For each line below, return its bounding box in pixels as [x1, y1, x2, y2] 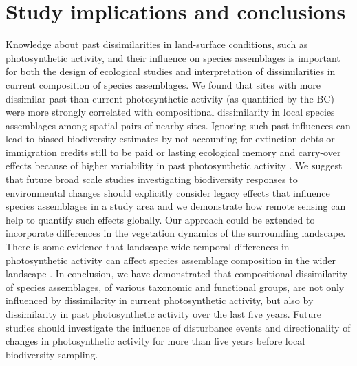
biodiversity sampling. [6, 347, 98, 361]
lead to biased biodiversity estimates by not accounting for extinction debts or [6, 131, 335, 146]
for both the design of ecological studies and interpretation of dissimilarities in [6, 64, 336, 78]
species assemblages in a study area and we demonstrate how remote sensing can [6, 199, 346, 213]
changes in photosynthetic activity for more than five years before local [6, 334, 305, 348]
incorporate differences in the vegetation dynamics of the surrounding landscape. [6, 226, 346, 240]
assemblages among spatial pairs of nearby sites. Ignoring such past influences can [6, 118, 351, 132]
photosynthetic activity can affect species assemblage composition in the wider [6, 252, 336, 267]
